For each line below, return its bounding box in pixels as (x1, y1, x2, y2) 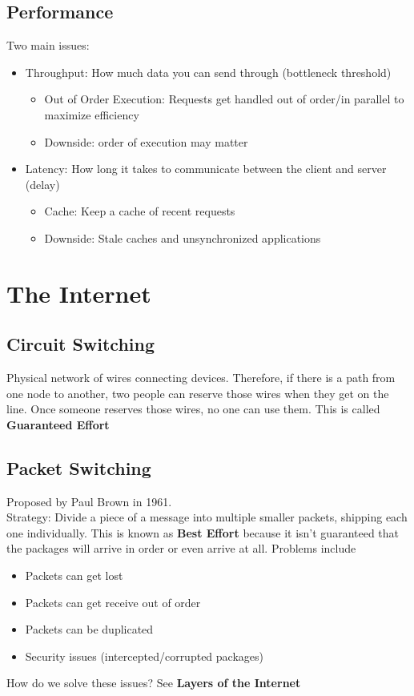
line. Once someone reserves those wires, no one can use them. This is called (6, 400, 380, 417)
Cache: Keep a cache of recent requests (44, 203, 235, 219)
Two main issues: (6, 37, 90, 54)
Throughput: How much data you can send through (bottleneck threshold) (25, 63, 392, 80)
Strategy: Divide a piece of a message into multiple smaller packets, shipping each (6, 509, 408, 525)
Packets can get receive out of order (25, 593, 201, 610)
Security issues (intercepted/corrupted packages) (25, 647, 263, 664)
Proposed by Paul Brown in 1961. (6, 493, 172, 509)
